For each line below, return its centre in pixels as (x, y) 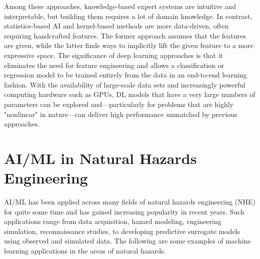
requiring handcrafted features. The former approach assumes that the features (125, 35)
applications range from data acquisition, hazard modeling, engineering (113, 221)
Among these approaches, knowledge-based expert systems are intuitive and (120, 6)
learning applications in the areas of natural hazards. (85, 250)
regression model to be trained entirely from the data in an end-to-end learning (125, 75)
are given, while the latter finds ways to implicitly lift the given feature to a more (129, 45)
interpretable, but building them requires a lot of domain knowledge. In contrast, (128, 16)
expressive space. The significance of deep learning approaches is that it (114, 55)
